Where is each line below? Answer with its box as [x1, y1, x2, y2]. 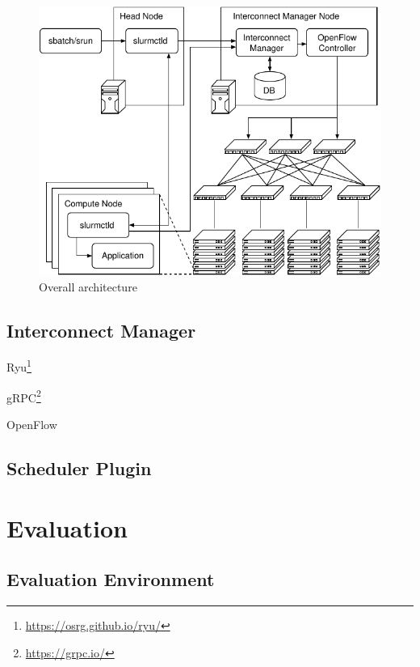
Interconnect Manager [6, 317, 196, 342]
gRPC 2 [6, 386, 41, 406]
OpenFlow [6, 415, 57, 432]
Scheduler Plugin [6, 455, 152, 480]
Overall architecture [39, 278, 137, 295]
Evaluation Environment [6, 567, 215, 592]
